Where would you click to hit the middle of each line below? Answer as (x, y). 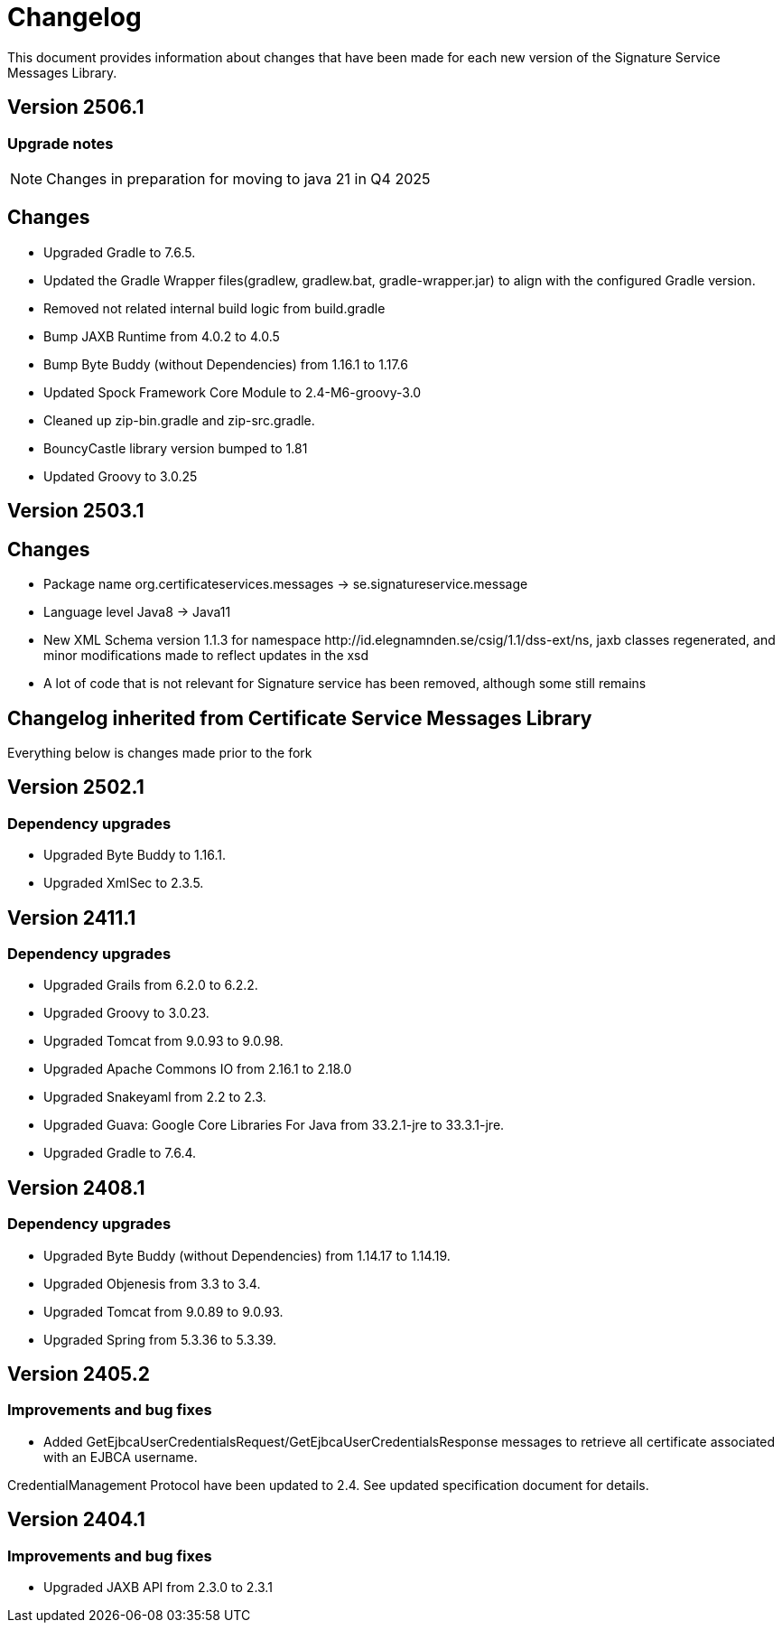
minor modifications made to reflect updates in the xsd (206, 656)
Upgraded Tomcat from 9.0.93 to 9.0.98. (163, 1041)
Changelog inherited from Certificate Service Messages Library (300, 718)
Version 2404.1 (76, 1520)
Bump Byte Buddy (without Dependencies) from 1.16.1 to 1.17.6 (226, 364)
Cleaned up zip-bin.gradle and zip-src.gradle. (179, 420)
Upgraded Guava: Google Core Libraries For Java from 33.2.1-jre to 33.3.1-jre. (274, 1125)
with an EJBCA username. (121, 1457)
